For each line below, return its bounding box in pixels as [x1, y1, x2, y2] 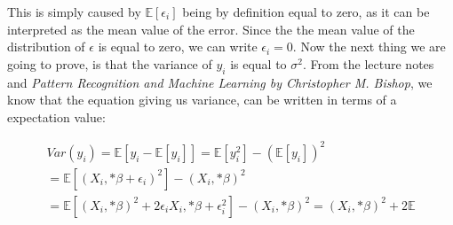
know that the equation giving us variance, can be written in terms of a [7, 90, 397, 109]
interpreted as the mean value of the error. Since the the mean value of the [7, 19, 415, 38]
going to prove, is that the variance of [7, 54, 212, 73]
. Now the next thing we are [292, 37, 446, 56]
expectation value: [7, 107, 106, 126]
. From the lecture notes [302, 54, 434, 73]
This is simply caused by [7, 3, 141, 20]
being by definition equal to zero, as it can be [182, 3, 430, 20]
